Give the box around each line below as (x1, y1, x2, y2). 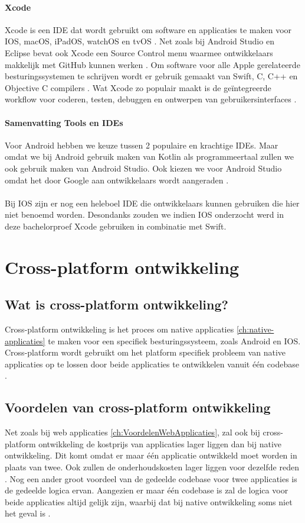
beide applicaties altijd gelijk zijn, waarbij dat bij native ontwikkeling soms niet (5, 495, 293, 508)
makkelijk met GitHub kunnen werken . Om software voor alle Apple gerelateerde (5, 58, 300, 70)
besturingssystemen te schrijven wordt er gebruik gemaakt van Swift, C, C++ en (5, 70, 298, 82)
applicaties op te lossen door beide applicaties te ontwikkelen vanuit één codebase (5, 357, 299, 370)
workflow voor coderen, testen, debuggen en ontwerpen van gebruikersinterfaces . (5, 93, 297, 105)
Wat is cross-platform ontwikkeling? (5, 295, 228, 314)
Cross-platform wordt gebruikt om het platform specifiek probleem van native (5, 346, 286, 359)
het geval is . (5, 507, 51, 519)
